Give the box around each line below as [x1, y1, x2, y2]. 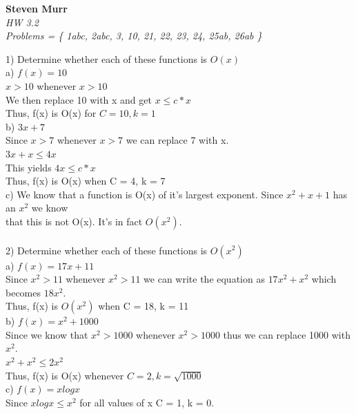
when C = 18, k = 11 [98, 299, 189, 313]
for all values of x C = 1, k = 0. [79, 395, 215, 409]
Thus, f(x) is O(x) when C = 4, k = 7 [6, 173, 166, 188]
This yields [6, 160, 52, 174]
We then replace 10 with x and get [6, 92, 152, 106]
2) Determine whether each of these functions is [6, 243, 208, 257]
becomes [6, 285, 41, 299]
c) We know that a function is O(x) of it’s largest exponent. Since [6, 187, 284, 201]
